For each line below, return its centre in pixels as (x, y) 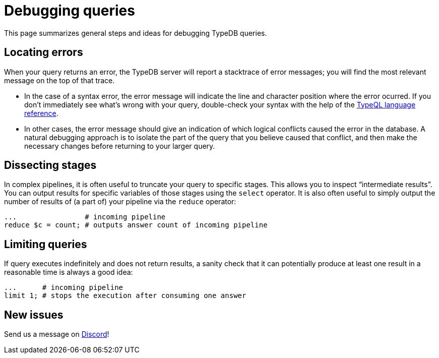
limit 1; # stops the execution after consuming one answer (125, 296)
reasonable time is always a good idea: (69, 272)
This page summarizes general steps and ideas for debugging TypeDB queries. (136, 33)
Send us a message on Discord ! (57, 334)
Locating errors (44, 52)
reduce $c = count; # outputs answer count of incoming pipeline (136, 225)
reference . (41, 113)
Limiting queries (46, 244)
